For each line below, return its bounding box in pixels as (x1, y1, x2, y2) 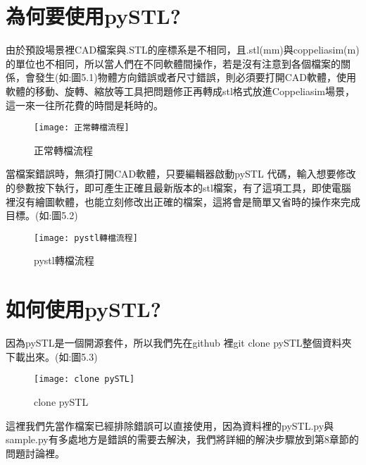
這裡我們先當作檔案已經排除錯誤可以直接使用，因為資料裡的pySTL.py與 (6, 418, 334, 433)
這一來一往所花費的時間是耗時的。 (6, 97, 163, 112)
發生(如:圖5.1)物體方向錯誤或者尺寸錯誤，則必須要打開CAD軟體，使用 (34, 70, 356, 85)
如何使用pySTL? (6, 294, 161, 323)
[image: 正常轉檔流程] (34, 123, 130, 133)
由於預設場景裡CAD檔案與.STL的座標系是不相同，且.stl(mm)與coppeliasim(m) (6, 42, 360, 57)
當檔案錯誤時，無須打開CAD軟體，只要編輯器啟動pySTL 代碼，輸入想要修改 (6, 166, 356, 181)
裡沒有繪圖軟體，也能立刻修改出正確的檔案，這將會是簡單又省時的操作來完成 (6, 194, 360, 209)
